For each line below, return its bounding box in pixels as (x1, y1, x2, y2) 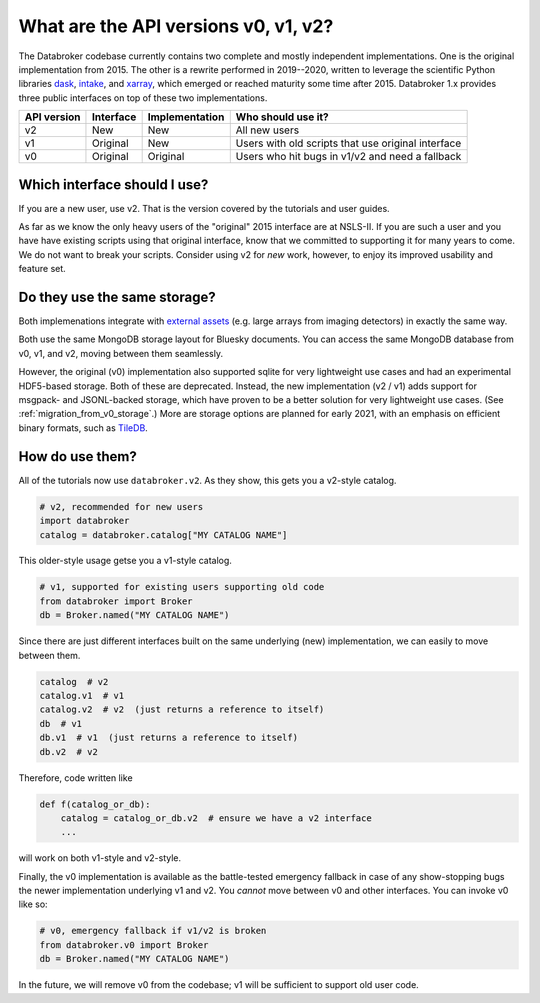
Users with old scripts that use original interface (235, 136, 462, 150)
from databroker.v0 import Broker (39, 939, 209, 950)
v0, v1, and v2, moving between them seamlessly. (18, 347, 224, 359)
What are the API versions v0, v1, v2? (18, 15, 334, 37)
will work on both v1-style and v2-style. (18, 852, 182, 864)
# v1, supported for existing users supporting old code (39, 581, 325, 593)
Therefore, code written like (18, 771, 134, 784)
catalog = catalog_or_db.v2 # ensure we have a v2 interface (60, 812, 372, 824)
